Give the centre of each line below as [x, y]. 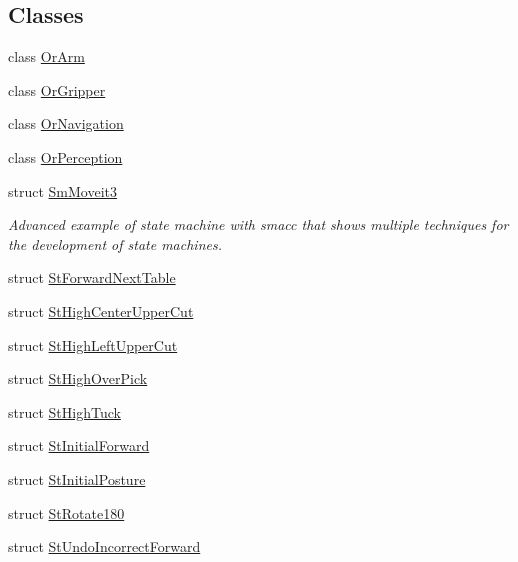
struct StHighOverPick [78, 378]
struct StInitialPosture [77, 478]
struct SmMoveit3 [63, 190]
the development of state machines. [115, 243]
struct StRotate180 [66, 512]
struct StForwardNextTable [92, 277]
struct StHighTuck [64, 411]
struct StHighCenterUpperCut [101, 310]
